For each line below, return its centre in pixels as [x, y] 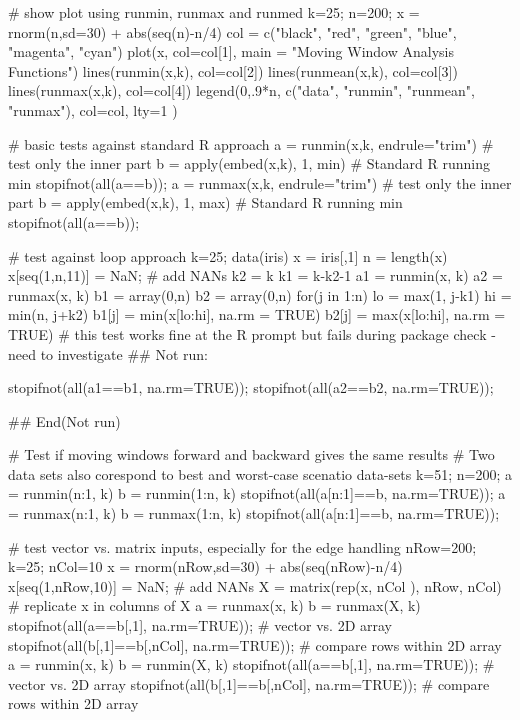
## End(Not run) [64, 420]
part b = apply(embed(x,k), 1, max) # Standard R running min [205, 202]
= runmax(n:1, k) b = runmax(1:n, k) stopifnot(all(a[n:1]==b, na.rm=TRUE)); [254, 513]
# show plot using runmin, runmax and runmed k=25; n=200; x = [214, 12]
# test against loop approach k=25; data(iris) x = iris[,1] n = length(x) [228, 255]
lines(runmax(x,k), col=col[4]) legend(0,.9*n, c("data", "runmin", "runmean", [241, 90]
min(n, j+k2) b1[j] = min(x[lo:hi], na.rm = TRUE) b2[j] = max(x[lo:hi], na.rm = [257, 314]
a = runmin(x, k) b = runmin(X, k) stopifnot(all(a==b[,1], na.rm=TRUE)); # [251, 664]
